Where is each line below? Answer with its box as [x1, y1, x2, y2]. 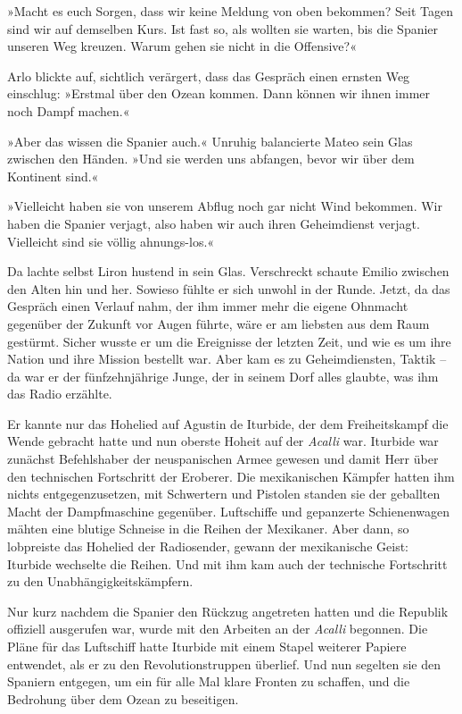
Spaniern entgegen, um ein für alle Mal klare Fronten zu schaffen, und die [7, 672, 410, 691]
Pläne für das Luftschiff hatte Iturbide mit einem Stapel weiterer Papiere [7, 637, 407, 655]
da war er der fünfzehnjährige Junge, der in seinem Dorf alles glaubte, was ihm [7, 366, 439, 385]
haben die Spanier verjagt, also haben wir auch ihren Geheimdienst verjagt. [7, 214, 420, 232]
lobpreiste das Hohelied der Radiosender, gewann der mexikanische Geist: [7, 537, 408, 556]
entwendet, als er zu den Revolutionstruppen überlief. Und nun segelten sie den [7, 654, 441, 673]
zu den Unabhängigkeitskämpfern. [7, 572, 194, 591]
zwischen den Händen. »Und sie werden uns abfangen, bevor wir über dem [7, 149, 415, 168]
